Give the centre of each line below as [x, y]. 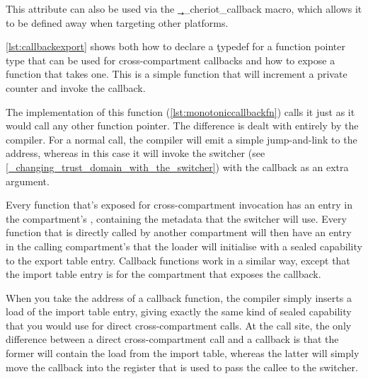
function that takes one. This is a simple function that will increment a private [177, 74]
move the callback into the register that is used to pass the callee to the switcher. [182, 367]
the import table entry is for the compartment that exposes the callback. [163, 274]
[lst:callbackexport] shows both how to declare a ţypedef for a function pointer [176, 46]
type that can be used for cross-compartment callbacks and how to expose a [171, 60]
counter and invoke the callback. [76, 87]
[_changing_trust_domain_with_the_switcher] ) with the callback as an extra [177, 167]
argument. [28, 181]
